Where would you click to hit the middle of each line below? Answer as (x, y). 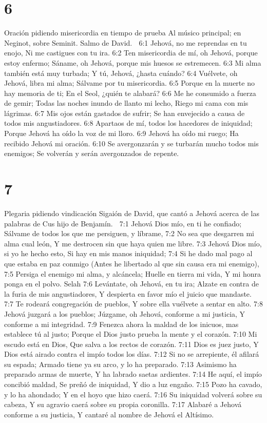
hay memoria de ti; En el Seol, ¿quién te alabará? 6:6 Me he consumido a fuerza (130, 93)
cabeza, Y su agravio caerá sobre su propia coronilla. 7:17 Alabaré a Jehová (123, 404)
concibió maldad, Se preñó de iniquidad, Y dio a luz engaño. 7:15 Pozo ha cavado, (133, 384)
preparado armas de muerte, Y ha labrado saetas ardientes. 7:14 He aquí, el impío (133, 374)
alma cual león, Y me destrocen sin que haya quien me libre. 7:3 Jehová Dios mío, (133, 243)
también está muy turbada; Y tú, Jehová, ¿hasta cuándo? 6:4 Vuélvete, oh (121, 73)
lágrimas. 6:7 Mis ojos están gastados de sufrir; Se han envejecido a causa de (125, 113)
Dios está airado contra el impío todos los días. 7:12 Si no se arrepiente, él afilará (132, 354)
